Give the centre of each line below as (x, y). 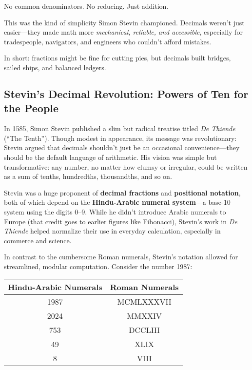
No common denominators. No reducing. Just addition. (86, 6)
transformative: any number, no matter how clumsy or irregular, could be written (126, 166)
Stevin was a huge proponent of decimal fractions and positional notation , (122, 192)
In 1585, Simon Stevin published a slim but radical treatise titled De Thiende (120, 128)
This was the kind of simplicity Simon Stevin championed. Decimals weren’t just (124, 22)
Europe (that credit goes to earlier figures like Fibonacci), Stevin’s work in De (121, 221)
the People (31, 108)
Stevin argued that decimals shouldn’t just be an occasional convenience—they (122, 147)
